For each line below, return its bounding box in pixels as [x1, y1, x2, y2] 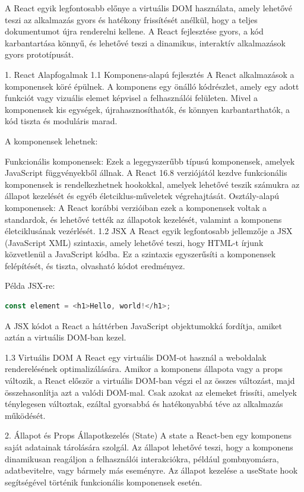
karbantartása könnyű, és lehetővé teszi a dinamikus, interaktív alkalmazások [5, 36, 286, 49]
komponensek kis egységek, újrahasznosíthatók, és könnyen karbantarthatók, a [5, 103, 290, 115]
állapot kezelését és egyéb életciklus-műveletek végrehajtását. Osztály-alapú [5, 190, 279, 202]
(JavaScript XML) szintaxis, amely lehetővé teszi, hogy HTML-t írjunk [5, 236, 264, 248]
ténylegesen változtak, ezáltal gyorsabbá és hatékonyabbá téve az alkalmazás [5, 398, 283, 410]
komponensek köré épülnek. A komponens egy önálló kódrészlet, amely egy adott [5, 80, 299, 92]
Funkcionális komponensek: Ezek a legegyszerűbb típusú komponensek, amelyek [5, 154, 295, 167]
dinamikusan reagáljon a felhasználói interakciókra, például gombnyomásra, [5, 452, 279, 465]
